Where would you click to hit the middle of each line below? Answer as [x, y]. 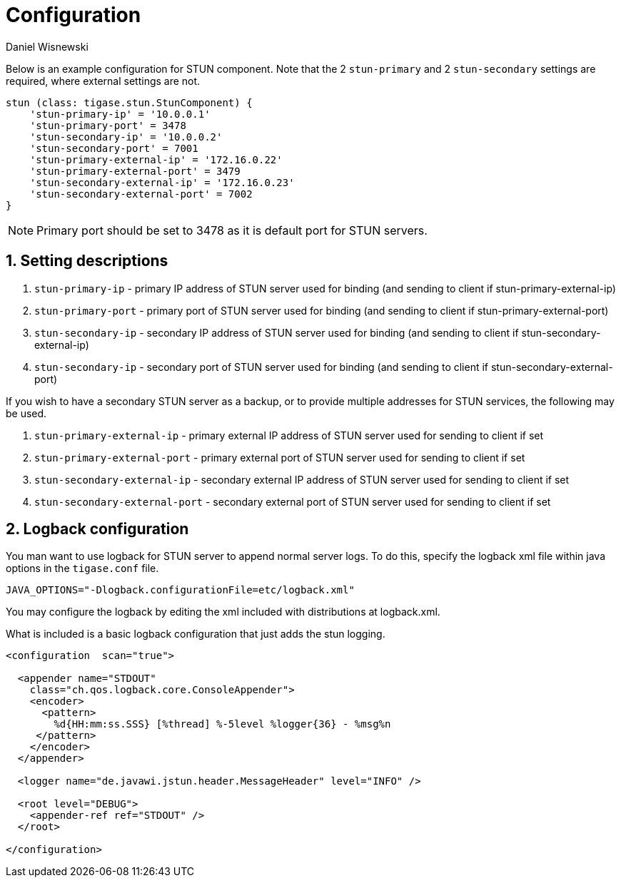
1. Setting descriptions [87, 261]
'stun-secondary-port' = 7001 [114, 148]
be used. [26, 413]
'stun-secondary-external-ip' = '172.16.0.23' [162, 182]
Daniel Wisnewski [47, 46]
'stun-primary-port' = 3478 [108, 125]
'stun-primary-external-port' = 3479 [135, 171]
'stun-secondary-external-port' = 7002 [141, 194]
